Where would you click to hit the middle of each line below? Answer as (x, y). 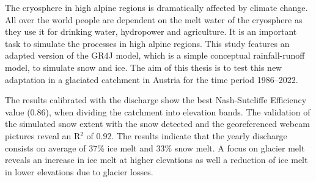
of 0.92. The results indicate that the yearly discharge (187, 135)
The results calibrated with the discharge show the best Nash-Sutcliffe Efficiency (156, 100)
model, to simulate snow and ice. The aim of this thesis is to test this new (144, 67)
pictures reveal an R (43, 135)
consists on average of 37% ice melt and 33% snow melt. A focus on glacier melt (155, 147)
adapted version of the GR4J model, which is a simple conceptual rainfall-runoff (155, 55)
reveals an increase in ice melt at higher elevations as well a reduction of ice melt (156, 160)
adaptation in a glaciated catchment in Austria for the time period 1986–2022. (152, 79)
